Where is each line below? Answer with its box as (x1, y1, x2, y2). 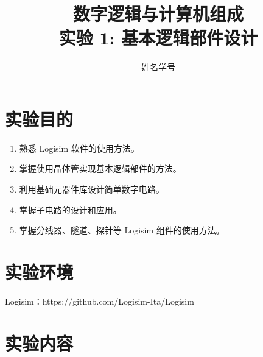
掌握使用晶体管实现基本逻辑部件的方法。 (19, 162, 181, 175)
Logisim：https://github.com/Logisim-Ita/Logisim (5, 294, 194, 307)
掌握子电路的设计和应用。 (19, 203, 122, 216)
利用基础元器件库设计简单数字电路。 (19, 183, 164, 196)
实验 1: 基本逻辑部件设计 (58, 25, 258, 50)
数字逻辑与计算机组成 (72, 1, 244, 26)
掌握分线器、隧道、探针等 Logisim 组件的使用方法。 (19, 224, 225, 236)
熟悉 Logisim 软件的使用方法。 (19, 141, 139, 154)
